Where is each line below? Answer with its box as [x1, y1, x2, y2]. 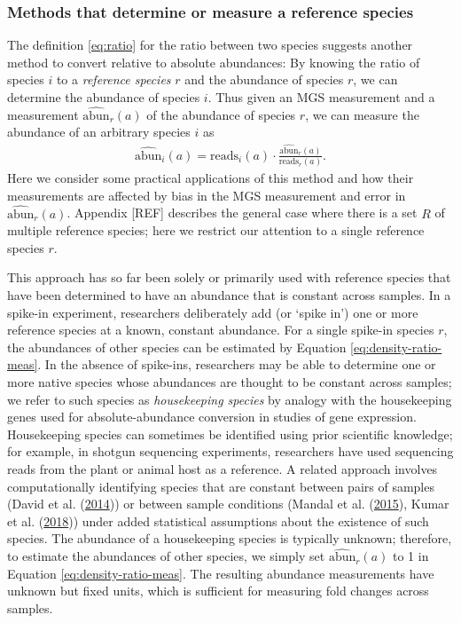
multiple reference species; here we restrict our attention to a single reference [7, 221, 425, 240]
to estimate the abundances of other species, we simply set [7, 547, 325, 565]
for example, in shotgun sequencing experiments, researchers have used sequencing [7, 442, 454, 461]
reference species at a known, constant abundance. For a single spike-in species [7, 320, 434, 339]
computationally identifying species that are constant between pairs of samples [7, 477, 434, 495]
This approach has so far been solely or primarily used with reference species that [7, 268, 451, 287]
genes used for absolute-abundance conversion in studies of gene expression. [7, 407, 417, 426]
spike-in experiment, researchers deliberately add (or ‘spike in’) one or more [7, 303, 418, 321]
